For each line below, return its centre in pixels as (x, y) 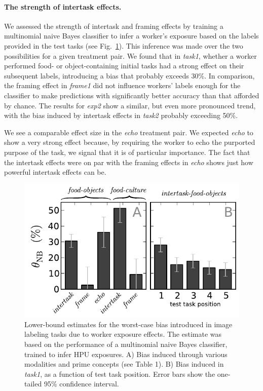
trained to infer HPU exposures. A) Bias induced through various (126, 354)
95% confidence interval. (81, 384)
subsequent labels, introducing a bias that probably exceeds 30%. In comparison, (129, 75)
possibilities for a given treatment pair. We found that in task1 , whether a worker (130, 55)
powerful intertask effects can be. (55, 172)
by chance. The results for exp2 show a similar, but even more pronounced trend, (130, 105)
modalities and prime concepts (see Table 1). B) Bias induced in (124, 364)
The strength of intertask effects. (63, 6)
